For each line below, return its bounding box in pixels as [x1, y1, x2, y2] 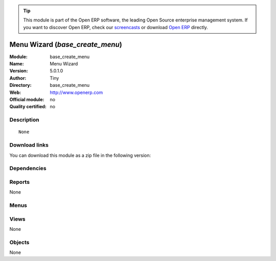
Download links [9, 141, 49, 149]
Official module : [9, 97, 44, 103]
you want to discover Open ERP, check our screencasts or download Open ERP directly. [23, 24, 208, 30]
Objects [9, 239, 30, 246]
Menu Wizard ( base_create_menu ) [9, 40, 122, 49]
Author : [9, 75, 27, 81]
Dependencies [9, 165, 47, 172]
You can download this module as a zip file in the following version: [9, 152, 151, 158]
